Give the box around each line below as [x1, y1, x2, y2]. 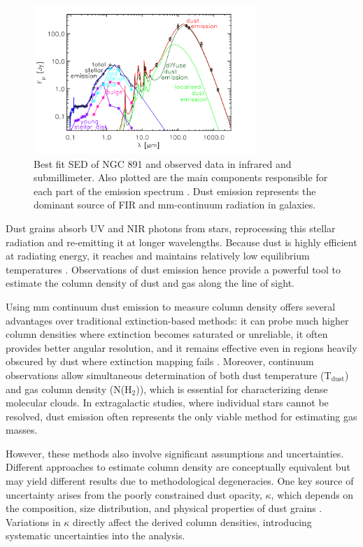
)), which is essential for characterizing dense [136, 381, 328, 396]
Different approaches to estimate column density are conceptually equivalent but [6, 460, 350, 474]
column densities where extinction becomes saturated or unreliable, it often [6, 327, 328, 341]
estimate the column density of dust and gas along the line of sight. [6, 276, 294, 290]
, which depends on [271, 487, 354, 502]
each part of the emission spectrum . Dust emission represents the [34, 183, 316, 198]
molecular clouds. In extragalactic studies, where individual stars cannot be [6, 395, 329, 410]
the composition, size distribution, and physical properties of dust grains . [6, 501, 322, 516]
